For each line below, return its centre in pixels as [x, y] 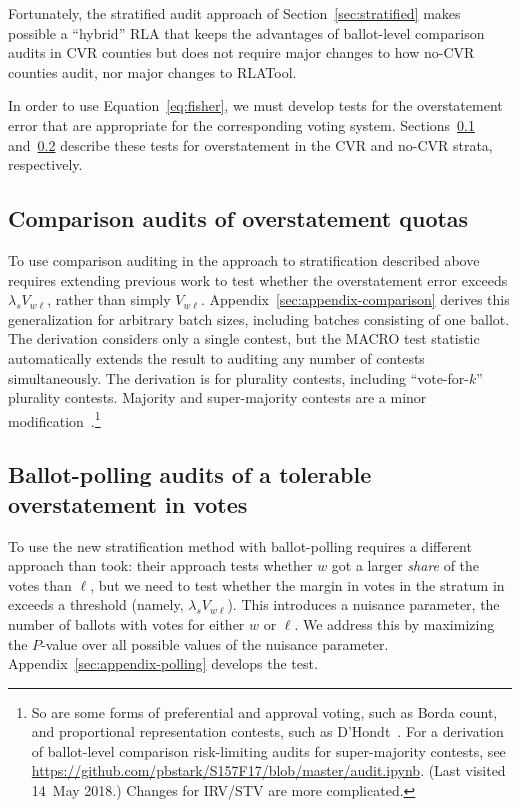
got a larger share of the [405, 565]
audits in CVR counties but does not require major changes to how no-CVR [241, 52]
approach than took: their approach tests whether [160, 565]
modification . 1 [54, 419]
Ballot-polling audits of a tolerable [190, 474]
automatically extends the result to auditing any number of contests [216, 357]
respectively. [45, 164]
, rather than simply [109, 299]
